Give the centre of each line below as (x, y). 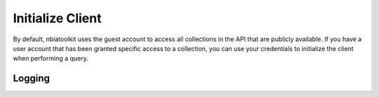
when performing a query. (51, 59)
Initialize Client (57, 18)
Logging (32, 79)
